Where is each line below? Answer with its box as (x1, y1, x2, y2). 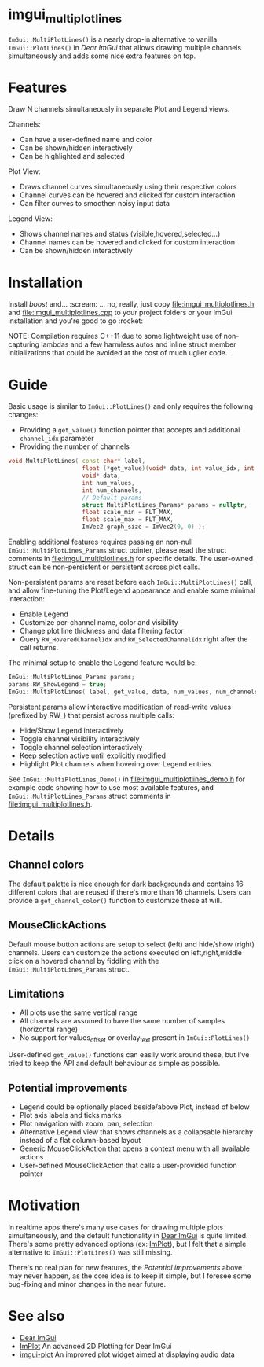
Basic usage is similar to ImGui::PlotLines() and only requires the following (8, 402, 254, 411)
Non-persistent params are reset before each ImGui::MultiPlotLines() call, (8, 578, 253, 587)
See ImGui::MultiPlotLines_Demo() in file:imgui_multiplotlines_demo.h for (8, 774, 246, 784)
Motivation (8, 1196, 81, 1214)
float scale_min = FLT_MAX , (82, 509, 174, 516)
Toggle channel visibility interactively (19, 733, 140, 744)
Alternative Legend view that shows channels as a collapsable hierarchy (19, 1126, 254, 1137)
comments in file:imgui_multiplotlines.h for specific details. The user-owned (8, 554, 254, 564)
